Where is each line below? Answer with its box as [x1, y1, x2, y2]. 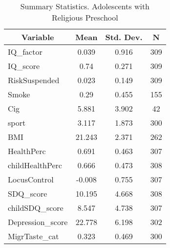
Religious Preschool [51, 12, 118, 23]
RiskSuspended [8, 74, 60, 86]
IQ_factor [8, 46, 42, 57]
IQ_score [8, 60, 40, 71]
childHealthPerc [8, 159, 62, 171]
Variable [21, 31, 54, 43]
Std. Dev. [105, 31, 143, 43]
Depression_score [8, 216, 68, 227]
